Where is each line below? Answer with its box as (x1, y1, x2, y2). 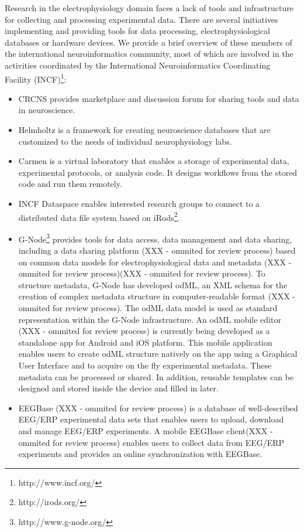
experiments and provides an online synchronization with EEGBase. (18, 448, 262, 460)
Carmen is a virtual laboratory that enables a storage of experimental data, (18, 155, 289, 167)
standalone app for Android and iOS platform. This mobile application (18, 336, 272, 348)
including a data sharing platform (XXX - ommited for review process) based (18, 244, 296, 257)
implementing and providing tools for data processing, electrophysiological (5, 25, 270, 37)
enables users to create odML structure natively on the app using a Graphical (18, 347, 298, 360)
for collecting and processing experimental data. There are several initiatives (5, 13, 278, 25)
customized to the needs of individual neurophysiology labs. (18, 135, 232, 147)
